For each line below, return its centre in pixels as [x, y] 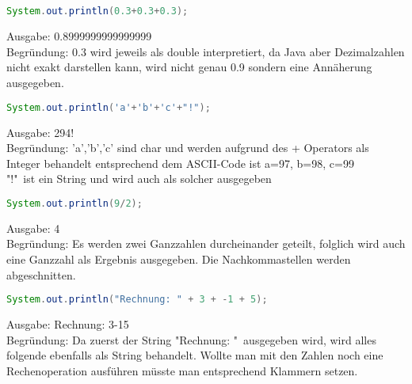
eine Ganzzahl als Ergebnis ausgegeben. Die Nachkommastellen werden [179, 259]
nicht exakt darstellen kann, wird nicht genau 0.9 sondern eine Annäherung [189, 67]
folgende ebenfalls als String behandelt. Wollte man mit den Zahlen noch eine [195, 355]
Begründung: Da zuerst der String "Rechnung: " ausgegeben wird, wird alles [191, 339]
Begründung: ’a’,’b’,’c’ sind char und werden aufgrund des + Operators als [188, 148]
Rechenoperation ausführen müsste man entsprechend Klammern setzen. [182, 370]
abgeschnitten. [41, 274]
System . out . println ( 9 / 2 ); [74, 203]
